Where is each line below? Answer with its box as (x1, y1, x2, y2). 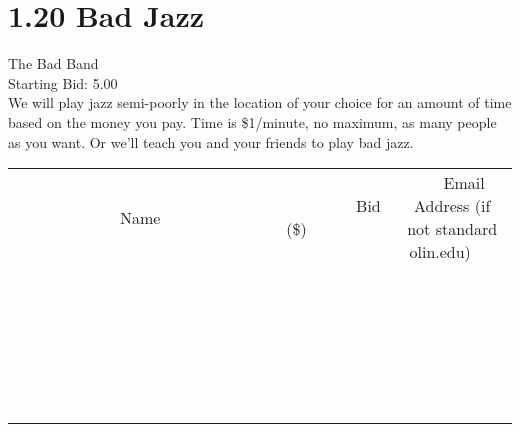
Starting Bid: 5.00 (8, 72, 118, 93)
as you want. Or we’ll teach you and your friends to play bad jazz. (8, 131, 414, 152)
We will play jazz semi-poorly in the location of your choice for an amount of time (8, 92, 512, 113)
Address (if (414, 194, 491, 218)
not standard (407, 217, 498, 241)
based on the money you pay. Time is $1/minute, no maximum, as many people (8, 111, 497, 132)
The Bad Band (8, 53, 99, 74)
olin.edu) (409, 240, 471, 264)
